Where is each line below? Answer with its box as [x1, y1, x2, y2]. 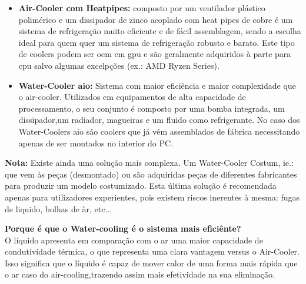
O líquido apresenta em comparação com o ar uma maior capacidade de [5, 233, 263, 246]
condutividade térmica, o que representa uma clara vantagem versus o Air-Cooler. [5, 245, 300, 258]
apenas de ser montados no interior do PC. [18, 136, 174, 149]
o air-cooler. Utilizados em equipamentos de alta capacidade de [18, 91, 246, 103]
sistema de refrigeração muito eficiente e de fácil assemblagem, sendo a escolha [18, 25, 301, 37]
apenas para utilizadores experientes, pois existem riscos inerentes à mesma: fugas [5, 191, 300, 203]
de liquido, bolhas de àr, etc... [5, 202, 112, 215]
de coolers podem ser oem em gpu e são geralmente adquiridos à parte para [18, 48, 291, 60]
